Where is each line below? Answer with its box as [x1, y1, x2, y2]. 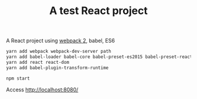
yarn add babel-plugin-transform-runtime [6, 64, 109, 71]
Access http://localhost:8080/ [6, 86, 79, 93]
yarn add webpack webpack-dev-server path [6, 49, 111, 54]
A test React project [49, 4, 148, 18]
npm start [6, 75, 30, 81]
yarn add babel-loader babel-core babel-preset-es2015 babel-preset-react [6, 54, 193, 60]
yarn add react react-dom [6, 59, 69, 65]
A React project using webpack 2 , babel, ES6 [6, 37, 116, 45]
